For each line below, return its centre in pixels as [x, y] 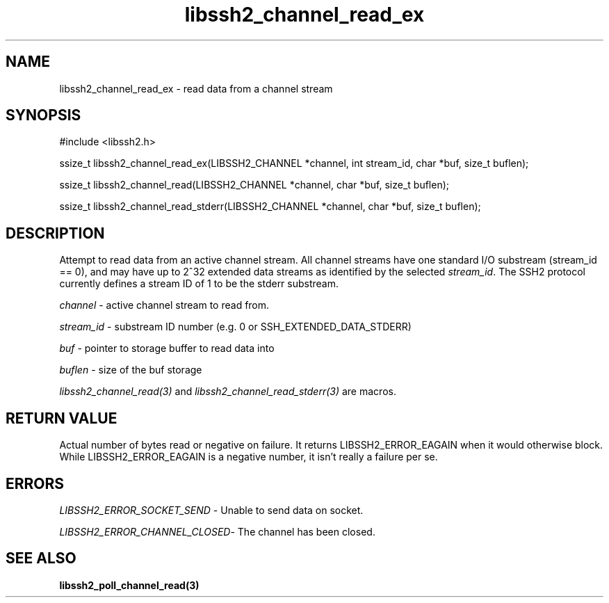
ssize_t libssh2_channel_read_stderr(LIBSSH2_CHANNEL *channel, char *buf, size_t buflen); [270, 207]
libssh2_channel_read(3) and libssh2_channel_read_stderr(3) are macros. [228, 392]
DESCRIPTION [55, 233]
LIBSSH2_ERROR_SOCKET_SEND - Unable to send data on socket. [211, 510]
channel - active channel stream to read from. [164, 305]
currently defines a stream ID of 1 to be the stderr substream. [199, 284]
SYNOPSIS [43, 115]
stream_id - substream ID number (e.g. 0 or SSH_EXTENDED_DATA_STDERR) [235, 327]
